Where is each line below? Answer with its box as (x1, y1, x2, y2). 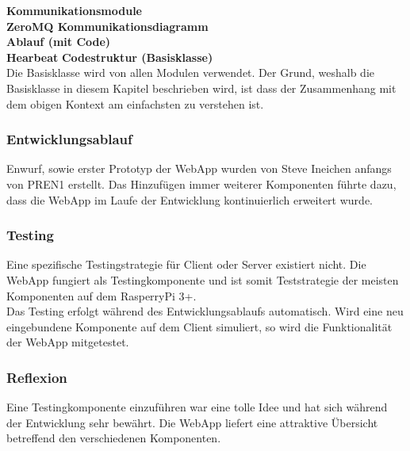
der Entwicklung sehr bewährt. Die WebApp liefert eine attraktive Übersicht (6, 414, 378, 430)
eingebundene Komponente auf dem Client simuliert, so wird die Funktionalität (6, 318, 393, 334)
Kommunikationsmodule (6, 2, 142, 18)
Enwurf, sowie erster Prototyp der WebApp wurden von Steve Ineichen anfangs (6, 160, 392, 177)
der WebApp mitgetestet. (6, 334, 129, 350)
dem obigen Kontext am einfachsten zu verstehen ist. (6, 95, 264, 112)
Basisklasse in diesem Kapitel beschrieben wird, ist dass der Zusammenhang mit (6, 79, 397, 96)
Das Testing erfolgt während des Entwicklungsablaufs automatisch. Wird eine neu (6, 303, 404, 319)
